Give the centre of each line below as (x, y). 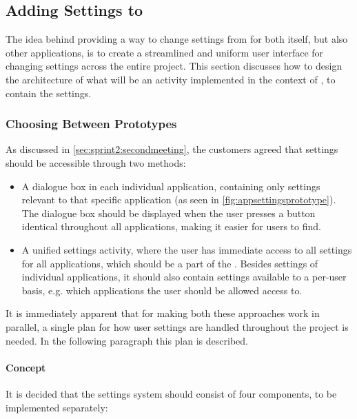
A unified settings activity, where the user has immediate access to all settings (187, 249)
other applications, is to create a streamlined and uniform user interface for (165, 52)
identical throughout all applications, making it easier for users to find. (171, 226)
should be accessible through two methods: (96, 162)
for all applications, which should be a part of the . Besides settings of (170, 263)
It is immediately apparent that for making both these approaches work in (163, 313)
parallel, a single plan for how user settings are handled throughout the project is (177, 326)
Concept (26, 367)
